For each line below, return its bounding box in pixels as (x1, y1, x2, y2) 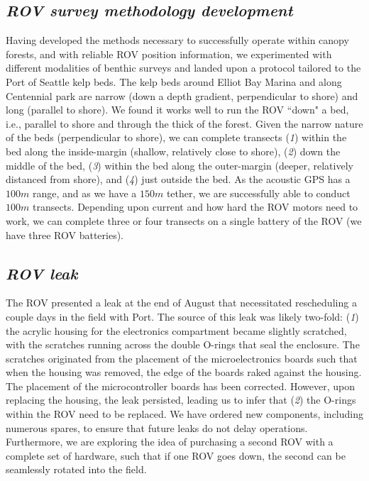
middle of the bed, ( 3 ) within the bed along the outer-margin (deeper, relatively (6, 157, 353, 172)
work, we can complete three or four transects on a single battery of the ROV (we (6, 213, 362, 228)
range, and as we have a (32, 185, 137, 200)
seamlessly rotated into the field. (6, 462, 147, 477)
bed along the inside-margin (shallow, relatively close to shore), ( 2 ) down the (6, 143, 341, 158)
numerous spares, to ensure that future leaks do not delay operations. (6, 420, 308, 435)
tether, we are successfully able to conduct (166, 185, 351, 200)
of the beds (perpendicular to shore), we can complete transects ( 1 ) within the (6, 130, 347, 145)
